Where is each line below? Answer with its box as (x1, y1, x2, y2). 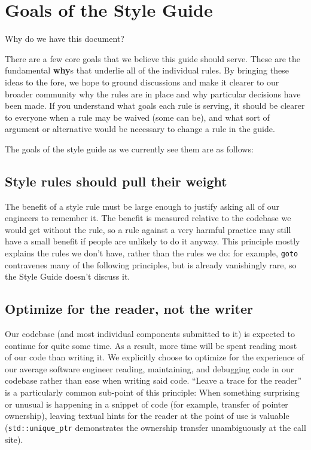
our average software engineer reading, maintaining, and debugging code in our (5, 362, 294, 375)
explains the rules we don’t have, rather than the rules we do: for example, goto (5, 247, 298, 259)
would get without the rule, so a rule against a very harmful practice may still (5, 223, 291, 235)
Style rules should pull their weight (5, 172, 227, 190)
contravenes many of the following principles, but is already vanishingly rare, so (5, 258, 297, 271)
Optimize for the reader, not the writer (5, 299, 253, 318)
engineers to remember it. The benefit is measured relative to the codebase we (5, 212, 291, 224)
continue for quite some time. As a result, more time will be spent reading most (5, 339, 297, 351)
